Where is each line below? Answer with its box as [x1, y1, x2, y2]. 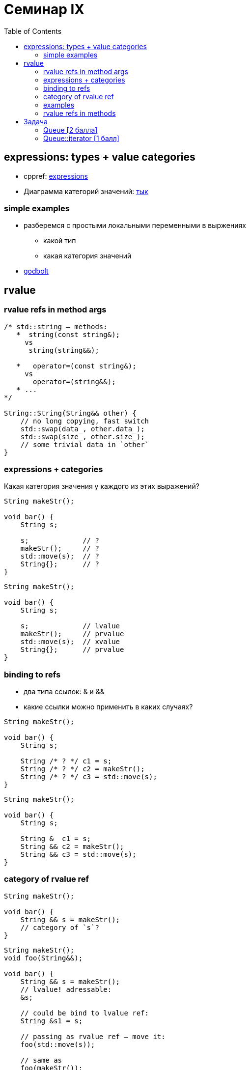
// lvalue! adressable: [20, 985, 112, 993]
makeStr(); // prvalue [20, 630, 124, 638]
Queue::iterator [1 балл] [43, 134, 119, 142]
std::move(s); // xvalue [20, 638, 120, 646]
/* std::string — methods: [4, 322, 108, 331]
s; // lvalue [20, 622, 120, 630]
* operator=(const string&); [16, 362, 137, 370]
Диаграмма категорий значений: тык [24, 187, 148, 196]
